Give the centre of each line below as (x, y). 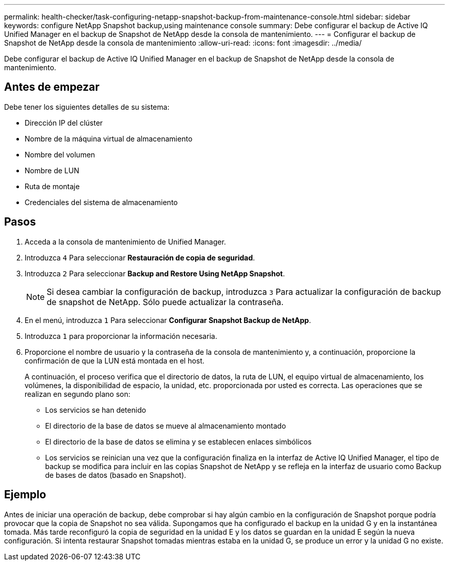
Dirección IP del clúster (64, 123)
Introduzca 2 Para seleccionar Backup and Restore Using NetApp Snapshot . (155, 273)
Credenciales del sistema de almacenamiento (101, 202)
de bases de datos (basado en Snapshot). (116, 475)
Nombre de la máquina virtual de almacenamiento (109, 138)
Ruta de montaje (52, 186)
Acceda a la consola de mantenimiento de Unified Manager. (125, 241)
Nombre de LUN (52, 170)
